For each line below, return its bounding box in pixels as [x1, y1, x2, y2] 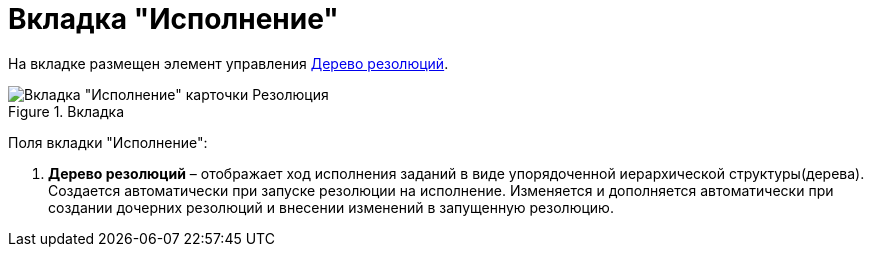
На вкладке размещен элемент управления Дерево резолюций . [8, 54, 449, 72]
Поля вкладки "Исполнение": [8, 133, 208, 151]
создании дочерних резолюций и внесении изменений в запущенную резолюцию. [48, 198, 614, 216]
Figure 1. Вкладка [8, 102, 125, 120]
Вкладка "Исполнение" [8, 2, 339, 36]
